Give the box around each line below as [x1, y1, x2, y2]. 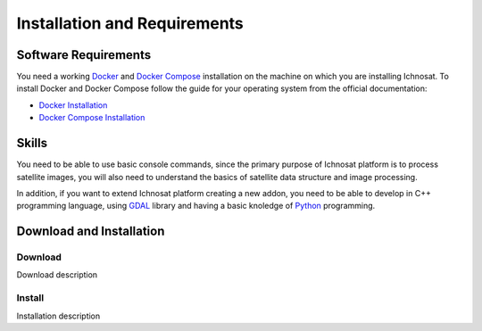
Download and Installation [16, 224, 165, 239]
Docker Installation [38, 99, 108, 111]
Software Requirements [16, 47, 152, 62]
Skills [16, 136, 48, 151]
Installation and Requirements [16, 13, 245, 33]
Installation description [16, 310, 101, 321]
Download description [16, 269, 98, 280]
